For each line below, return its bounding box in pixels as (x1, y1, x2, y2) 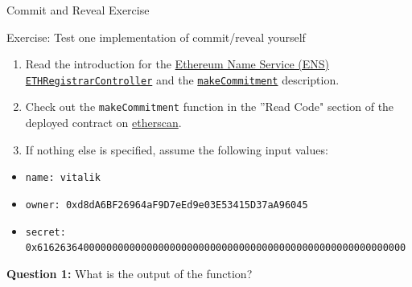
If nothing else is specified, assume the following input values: (25, 141, 328, 158)
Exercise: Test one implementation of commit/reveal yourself (6, 28, 306, 45)
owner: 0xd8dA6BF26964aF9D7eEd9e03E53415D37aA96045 (25, 199, 308, 211)
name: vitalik (25, 172, 101, 184)
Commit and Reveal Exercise (6, 2, 150, 18)
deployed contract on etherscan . (25, 114, 182, 131)
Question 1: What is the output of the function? (6, 264, 253, 281)
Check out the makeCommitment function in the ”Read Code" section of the (25, 98, 394, 115)
